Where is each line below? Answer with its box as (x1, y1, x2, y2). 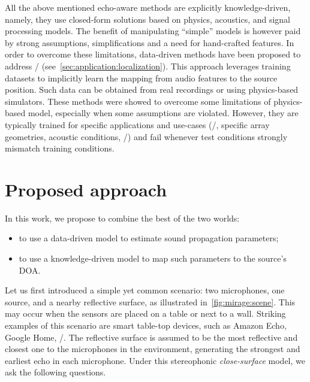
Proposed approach (5, 177, 167, 201)
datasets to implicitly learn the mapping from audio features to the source (5, 71, 278, 84)
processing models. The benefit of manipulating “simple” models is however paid (5, 25, 301, 37)
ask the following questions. (5, 366, 106, 378)
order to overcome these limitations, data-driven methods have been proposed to (5, 48, 301, 60)
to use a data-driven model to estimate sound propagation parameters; (19, 232, 279, 244)
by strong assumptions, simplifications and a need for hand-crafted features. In (5, 36, 294, 48)
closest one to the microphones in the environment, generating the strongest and (5, 342, 300, 355)
